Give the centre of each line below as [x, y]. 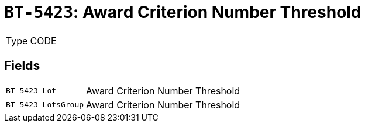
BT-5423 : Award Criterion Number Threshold [183, 12]
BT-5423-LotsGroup [45, 105]
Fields [22, 66]
